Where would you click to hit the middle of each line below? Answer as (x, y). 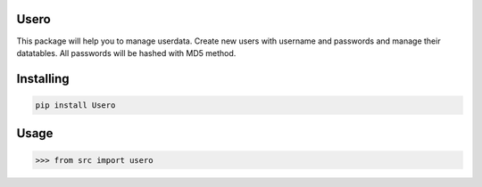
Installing (43, 79)
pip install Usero (75, 105)
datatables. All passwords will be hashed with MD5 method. (126, 53)
